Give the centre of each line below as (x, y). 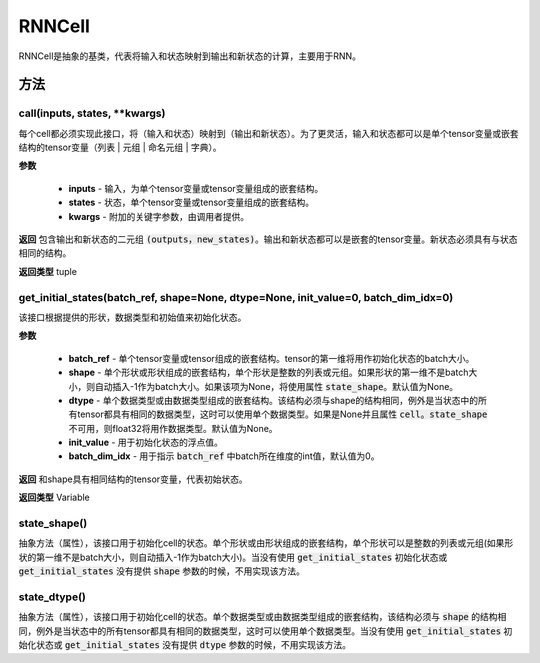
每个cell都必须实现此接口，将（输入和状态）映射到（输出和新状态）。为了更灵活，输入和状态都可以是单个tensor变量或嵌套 (268, 133)
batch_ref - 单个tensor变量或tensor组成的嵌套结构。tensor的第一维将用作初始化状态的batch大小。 (271, 358)
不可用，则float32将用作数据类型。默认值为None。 (173, 428)
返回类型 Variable (54, 497)
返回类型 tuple (47, 271)
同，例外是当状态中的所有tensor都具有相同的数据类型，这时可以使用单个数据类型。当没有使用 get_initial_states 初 (265, 631)
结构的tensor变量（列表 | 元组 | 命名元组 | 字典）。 (120, 147)
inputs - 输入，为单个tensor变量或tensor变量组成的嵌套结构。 (196, 188)
